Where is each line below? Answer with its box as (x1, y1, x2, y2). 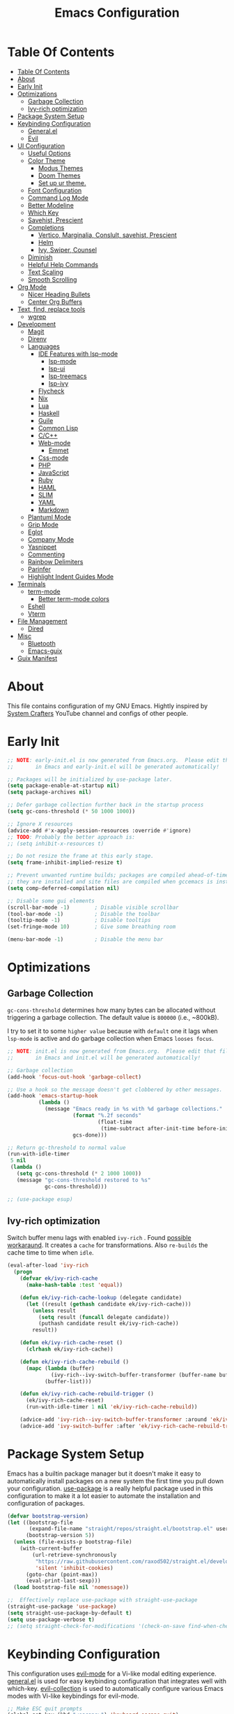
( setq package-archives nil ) (7, 788, 92, 796)
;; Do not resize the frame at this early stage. (7, 853, 155, 860)
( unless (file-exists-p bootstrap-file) (13, 1539, 132, 1546)
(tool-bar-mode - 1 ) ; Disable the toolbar (7, 910, 160, 917)
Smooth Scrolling (27, 275, 77, 284)
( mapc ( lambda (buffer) (25, 1364, 95, 1371)
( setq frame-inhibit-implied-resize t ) (7, 859, 123, 866)
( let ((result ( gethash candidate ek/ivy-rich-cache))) (25, 1300, 192, 1308)
